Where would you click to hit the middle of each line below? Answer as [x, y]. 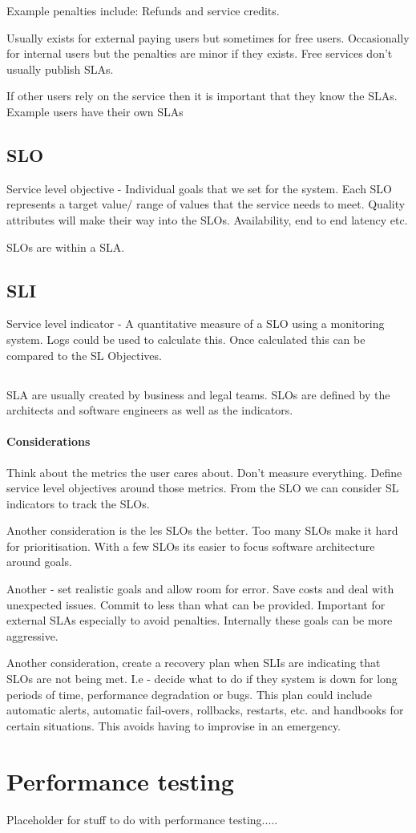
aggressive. [32, 635]
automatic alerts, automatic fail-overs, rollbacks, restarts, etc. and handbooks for [205, 710]
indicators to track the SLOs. [78, 503]
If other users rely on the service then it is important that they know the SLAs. [202, 96]
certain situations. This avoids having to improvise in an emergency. [174, 725]
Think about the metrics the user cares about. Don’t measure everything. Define [204, 472]
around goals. [39, 562]
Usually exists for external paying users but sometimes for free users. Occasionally [208, 37]
